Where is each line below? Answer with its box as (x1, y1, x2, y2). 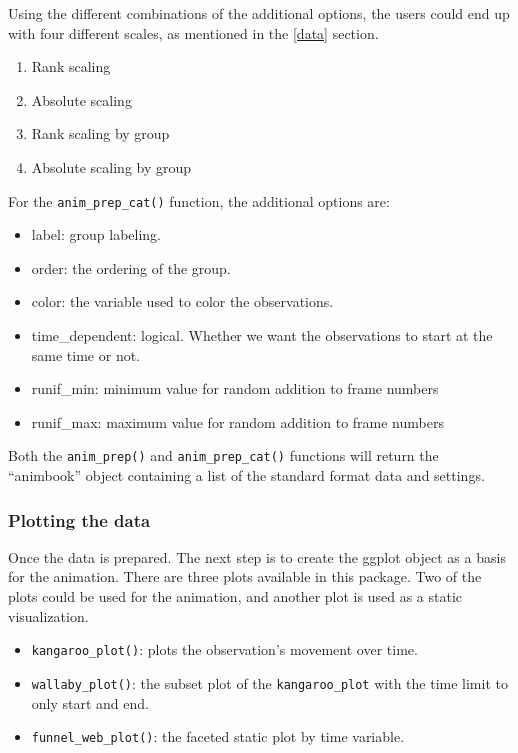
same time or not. (31, 344, 141, 365)
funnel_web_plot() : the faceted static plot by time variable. (31, 726, 405, 747)
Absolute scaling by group (31, 156, 192, 177)
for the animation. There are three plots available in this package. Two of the (8, 566, 482, 587)
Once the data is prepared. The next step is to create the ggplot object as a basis (8, 546, 506, 567)
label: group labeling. (31, 224, 161, 245)
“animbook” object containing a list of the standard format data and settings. (8, 465, 485, 486)
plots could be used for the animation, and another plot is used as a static (8, 586, 462, 607)
